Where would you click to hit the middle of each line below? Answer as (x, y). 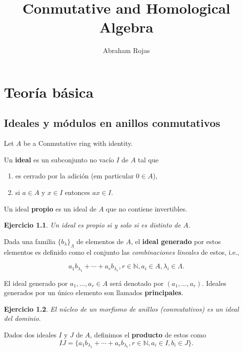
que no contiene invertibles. (147, 208)
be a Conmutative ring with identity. (78, 143)
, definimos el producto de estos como (148, 335)
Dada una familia (30, 241)
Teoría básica (49, 92)
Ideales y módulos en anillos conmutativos (112, 123)
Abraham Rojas (126, 50)
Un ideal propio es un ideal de (50, 208)
